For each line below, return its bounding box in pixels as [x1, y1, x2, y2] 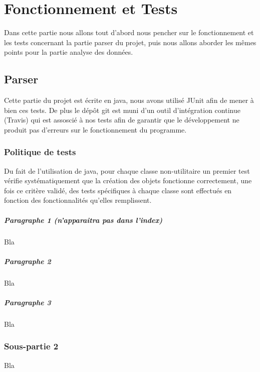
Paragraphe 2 [4, 256, 51, 266]
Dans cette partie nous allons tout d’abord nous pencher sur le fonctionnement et [4, 27, 254, 38]
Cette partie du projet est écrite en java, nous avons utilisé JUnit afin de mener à [4, 95, 254, 105]
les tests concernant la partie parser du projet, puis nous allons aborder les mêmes [4, 37, 256, 47]
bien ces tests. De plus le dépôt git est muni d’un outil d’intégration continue [4, 104, 240, 115]
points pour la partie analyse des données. [4, 47, 133, 57]
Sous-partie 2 [4, 340, 59, 352]
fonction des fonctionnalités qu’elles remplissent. [4, 195, 152, 205]
